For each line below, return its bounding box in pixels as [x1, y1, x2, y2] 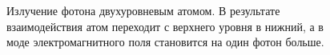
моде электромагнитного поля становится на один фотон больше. [6, 33, 324, 50]
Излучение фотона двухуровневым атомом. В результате [6, 2, 280, 18]
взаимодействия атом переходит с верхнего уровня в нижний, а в [6, 18, 324, 34]
